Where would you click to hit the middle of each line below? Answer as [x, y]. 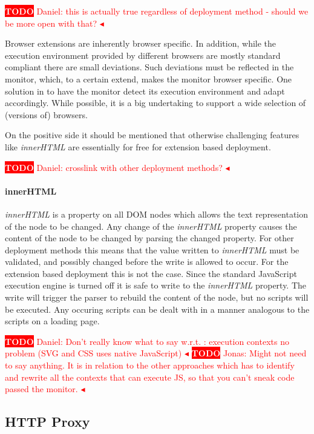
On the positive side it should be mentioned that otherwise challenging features [152, 135]
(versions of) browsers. [46, 114]
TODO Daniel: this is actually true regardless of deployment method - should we [157, 11]
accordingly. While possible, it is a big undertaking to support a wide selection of [155, 103]
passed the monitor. [41, 389]
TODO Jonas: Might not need [249, 353]
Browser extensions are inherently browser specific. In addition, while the [141, 43]
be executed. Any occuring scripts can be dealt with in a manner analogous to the [157, 309]
